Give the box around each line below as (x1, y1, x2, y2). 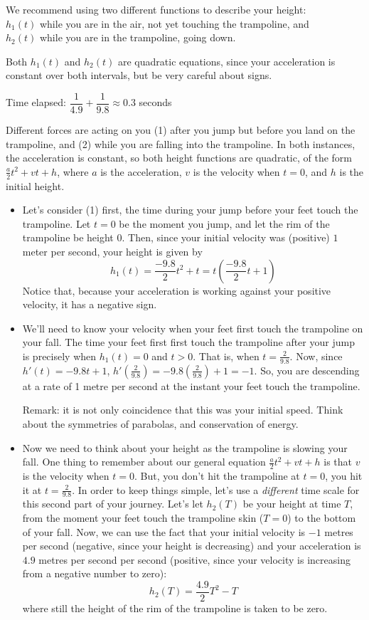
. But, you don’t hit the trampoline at (134, 468, 300, 483)
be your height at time (242, 496, 341, 511)
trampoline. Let (22, 216, 91, 231)
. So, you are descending (254, 362, 360, 377)
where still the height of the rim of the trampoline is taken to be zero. (22, 601, 328, 616)
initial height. (6, 178, 65, 193)
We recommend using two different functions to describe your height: (6, 2, 306, 16)
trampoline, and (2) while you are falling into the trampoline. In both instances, (6, 136, 355, 151)
